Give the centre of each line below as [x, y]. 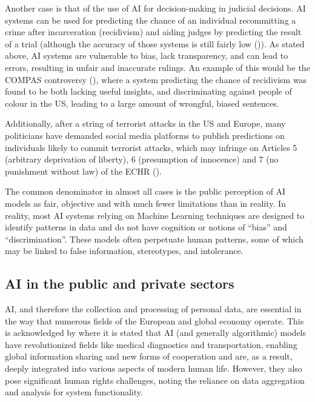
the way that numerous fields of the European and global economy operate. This [154, 320]
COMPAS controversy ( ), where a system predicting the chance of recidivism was [156, 79]
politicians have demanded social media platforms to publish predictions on [145, 135]
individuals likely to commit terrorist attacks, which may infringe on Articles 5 [151, 147]
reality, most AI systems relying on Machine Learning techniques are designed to [155, 215]
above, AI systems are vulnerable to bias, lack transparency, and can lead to [147, 55]
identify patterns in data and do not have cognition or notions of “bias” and [146, 227]
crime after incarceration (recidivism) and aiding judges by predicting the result [153, 32]
